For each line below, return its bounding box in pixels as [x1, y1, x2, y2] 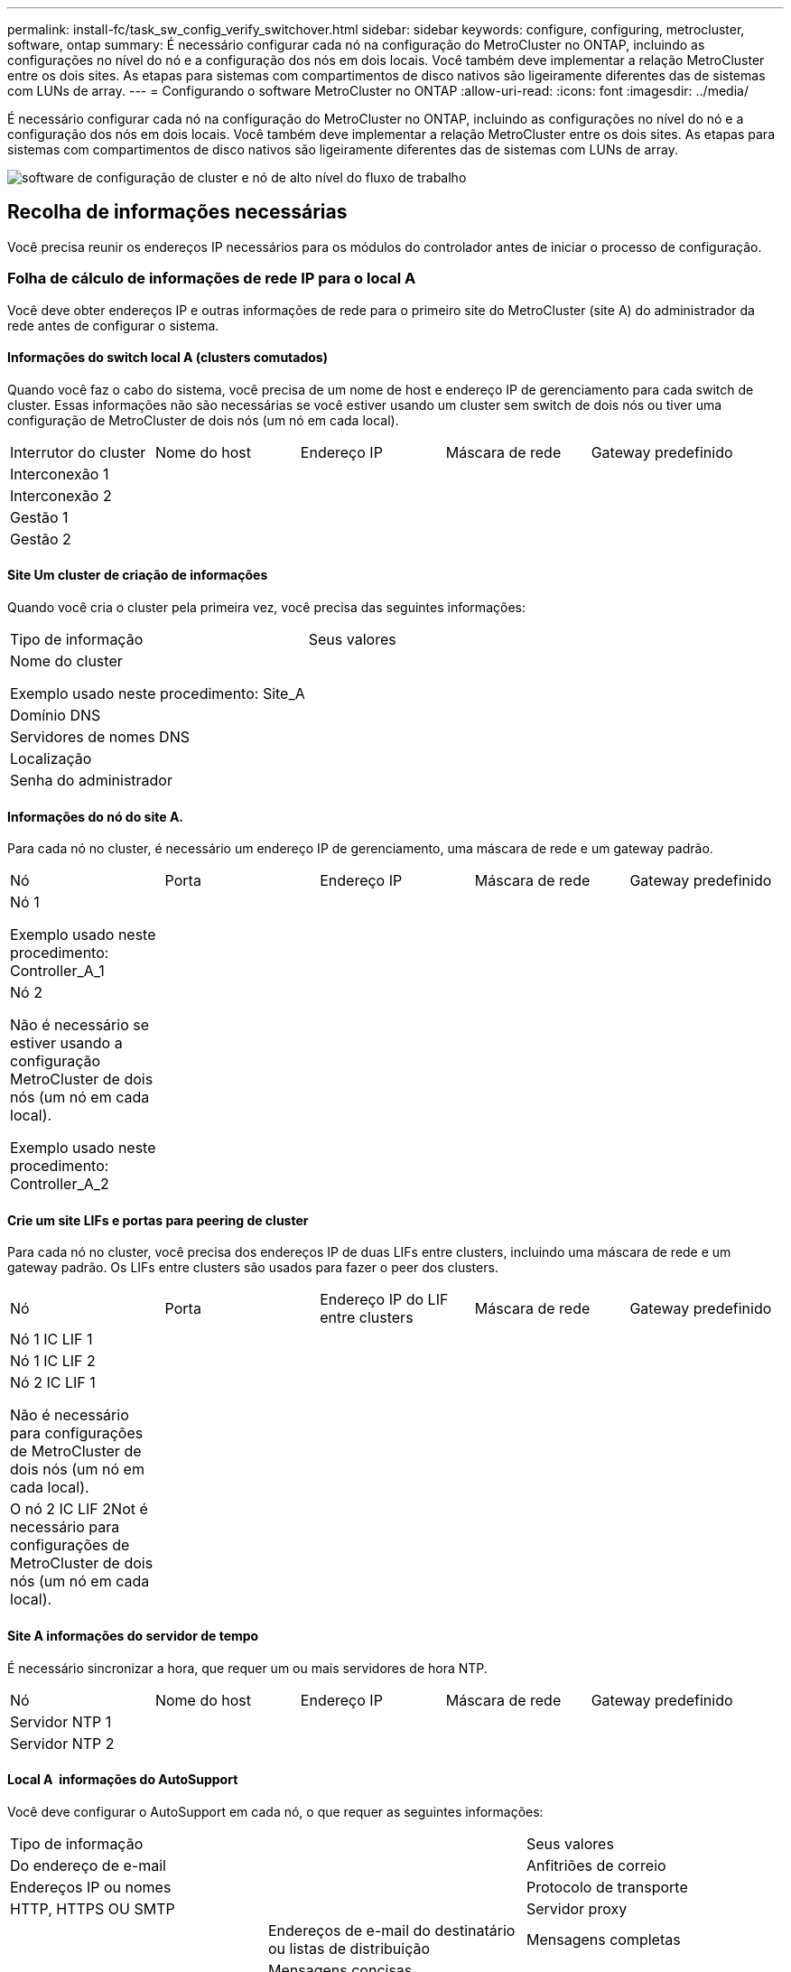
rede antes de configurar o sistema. [7, 317, 219, 333]
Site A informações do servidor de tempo [7, 1628, 259, 1644]
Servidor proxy [526, 1899, 628, 1918]
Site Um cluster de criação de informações [7, 567, 268, 583]
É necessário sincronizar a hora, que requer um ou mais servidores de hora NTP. [7, 1660, 488, 1676]
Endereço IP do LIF [320, 1290, 449, 1309]
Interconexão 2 [10, 486, 112, 505]
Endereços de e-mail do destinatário [267, 1921, 516, 1939]
